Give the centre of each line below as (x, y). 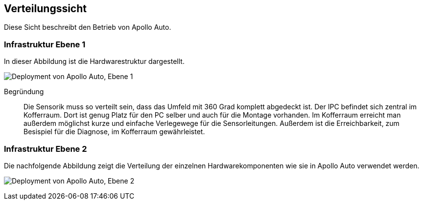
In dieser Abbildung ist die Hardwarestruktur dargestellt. (94, 61)
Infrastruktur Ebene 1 (45, 44)
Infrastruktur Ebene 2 (46, 149)
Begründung (24, 92)
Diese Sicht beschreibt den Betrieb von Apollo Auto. (88, 27)
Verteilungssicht (45, 9)
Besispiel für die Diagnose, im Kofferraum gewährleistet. (114, 132)
